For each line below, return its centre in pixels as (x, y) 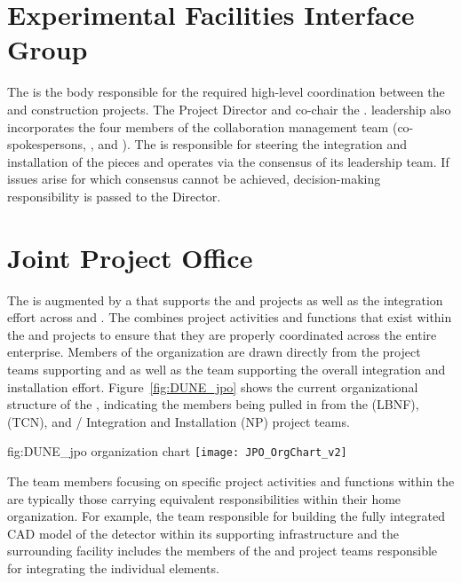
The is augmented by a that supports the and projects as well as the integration (225, 299)
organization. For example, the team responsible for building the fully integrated (226, 516)
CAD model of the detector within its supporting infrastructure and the (203, 533)
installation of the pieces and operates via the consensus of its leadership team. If (228, 161)
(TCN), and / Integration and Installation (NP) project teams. (179, 421)
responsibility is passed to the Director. (114, 196)
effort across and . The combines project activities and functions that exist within (230, 317)
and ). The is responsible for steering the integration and (252, 144)
